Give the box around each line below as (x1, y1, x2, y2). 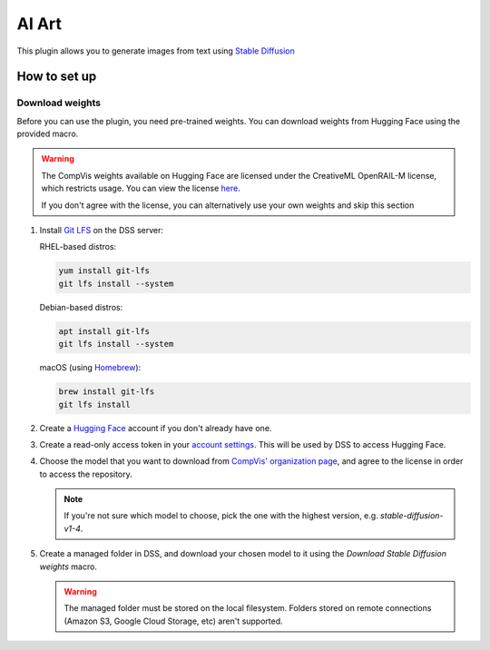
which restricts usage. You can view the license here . (41, 182, 240, 194)
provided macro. (16, 128, 79, 140)
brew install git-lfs (58, 387, 155, 397)
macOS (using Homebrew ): (39, 362, 142, 373)
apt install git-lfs (58, 326, 150, 336)
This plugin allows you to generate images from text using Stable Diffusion (16, 45, 295, 56)
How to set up (16, 69, 97, 84)
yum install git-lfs (58, 266, 150, 276)
